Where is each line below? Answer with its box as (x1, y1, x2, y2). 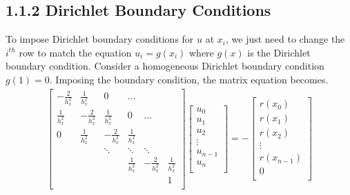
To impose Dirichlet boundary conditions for (6, 32, 194, 46)
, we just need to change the (226, 32, 345, 46)
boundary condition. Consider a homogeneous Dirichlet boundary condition (6, 59, 324, 73)
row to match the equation (19, 45, 132, 59)
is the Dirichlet (247, 45, 311, 59)
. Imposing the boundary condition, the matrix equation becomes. (49, 72, 329, 86)
